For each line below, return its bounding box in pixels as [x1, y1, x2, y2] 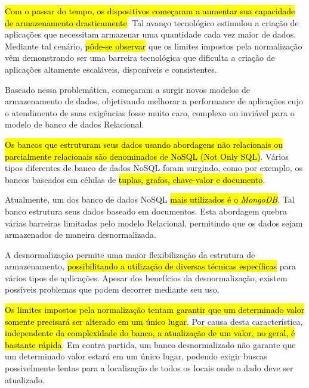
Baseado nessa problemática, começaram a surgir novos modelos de [5, 83, 251, 95]
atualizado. [5, 373, 45, 386]
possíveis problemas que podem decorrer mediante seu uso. [5, 283, 220, 296]
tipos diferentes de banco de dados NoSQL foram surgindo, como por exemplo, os [5, 162, 302, 174]
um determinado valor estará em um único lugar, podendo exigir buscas [5, 350, 267, 362]
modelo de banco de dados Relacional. [5, 118, 144, 131]
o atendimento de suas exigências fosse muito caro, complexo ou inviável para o [5, 106, 295, 119]
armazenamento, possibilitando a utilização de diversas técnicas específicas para [5, 260, 296, 272]
